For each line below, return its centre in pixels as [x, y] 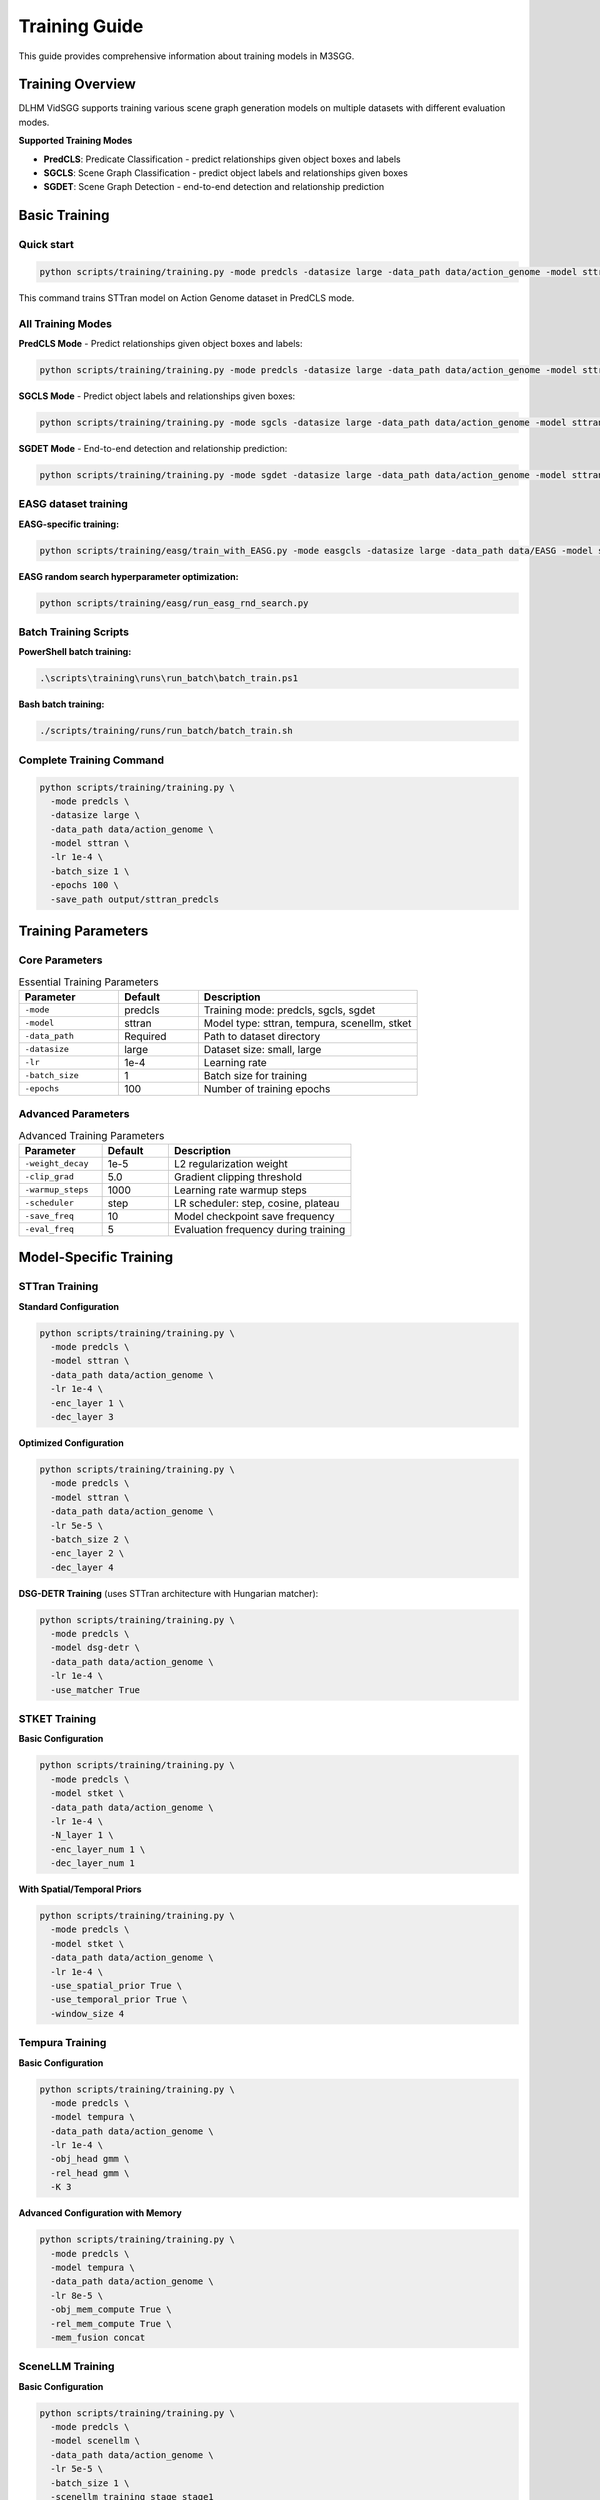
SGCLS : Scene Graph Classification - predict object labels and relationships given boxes [226, 173]
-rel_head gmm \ [90, 2173]
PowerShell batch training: [75, 652]
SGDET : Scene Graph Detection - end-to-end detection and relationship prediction [214, 187]
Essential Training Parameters [88, 982]
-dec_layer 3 [82, 1416]
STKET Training [57, 1718]
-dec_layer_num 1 [92, 1863]
